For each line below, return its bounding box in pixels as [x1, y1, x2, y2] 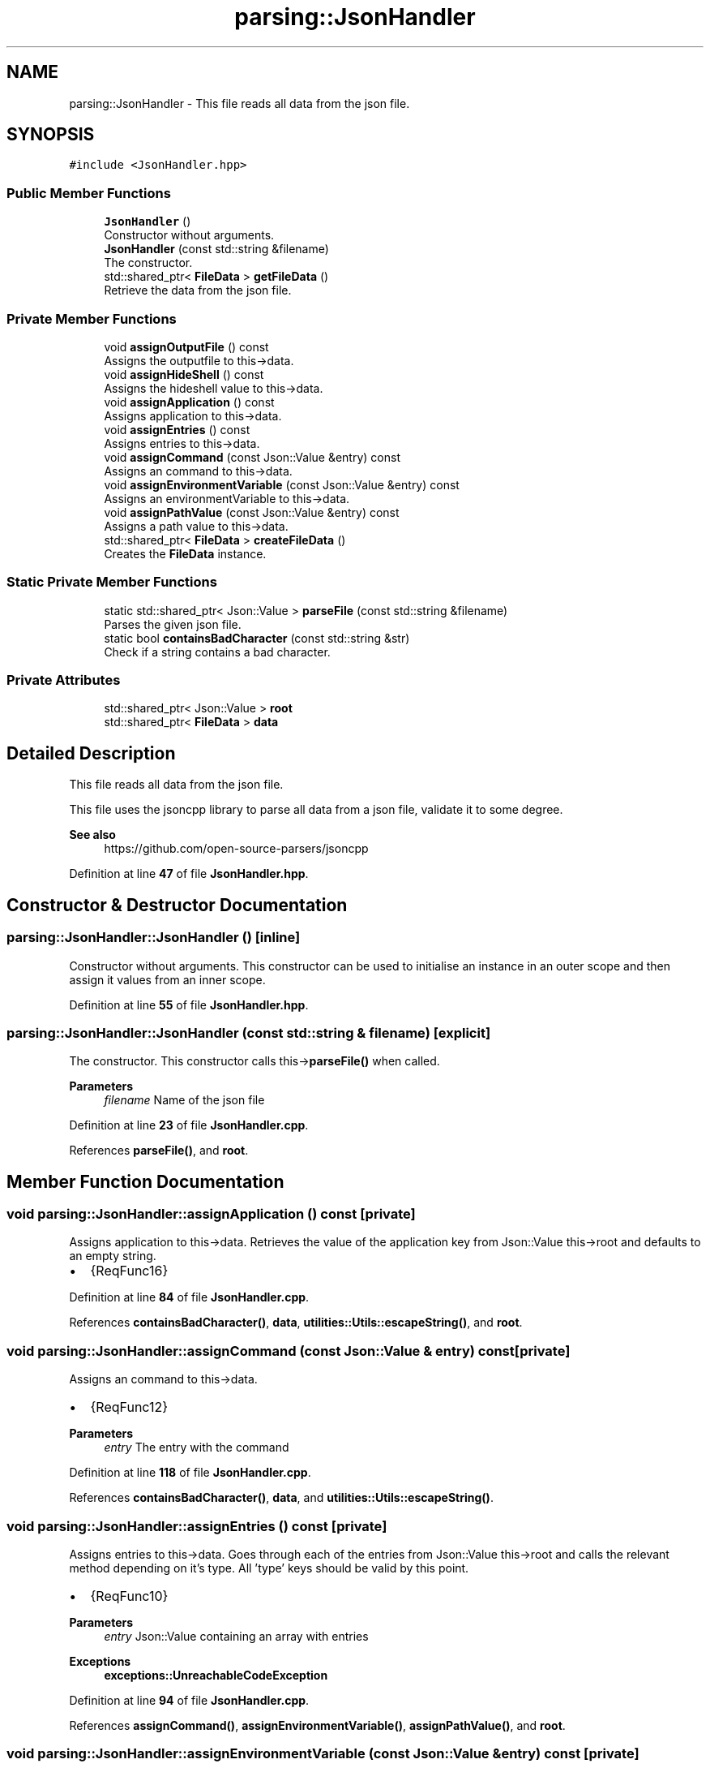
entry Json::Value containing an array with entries [104, 1628, 369, 1643]
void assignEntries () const [104, 422, 250, 437]
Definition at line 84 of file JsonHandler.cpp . [69, 1290, 310, 1305]
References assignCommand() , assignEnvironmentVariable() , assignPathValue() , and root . [69, 1718, 566, 1732]
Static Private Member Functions [6, 574, 217, 591]
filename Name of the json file [104, 1093, 265, 1108]
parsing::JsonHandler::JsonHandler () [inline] [6, 929, 301, 946]
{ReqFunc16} [90, 1263, 169, 1280]
